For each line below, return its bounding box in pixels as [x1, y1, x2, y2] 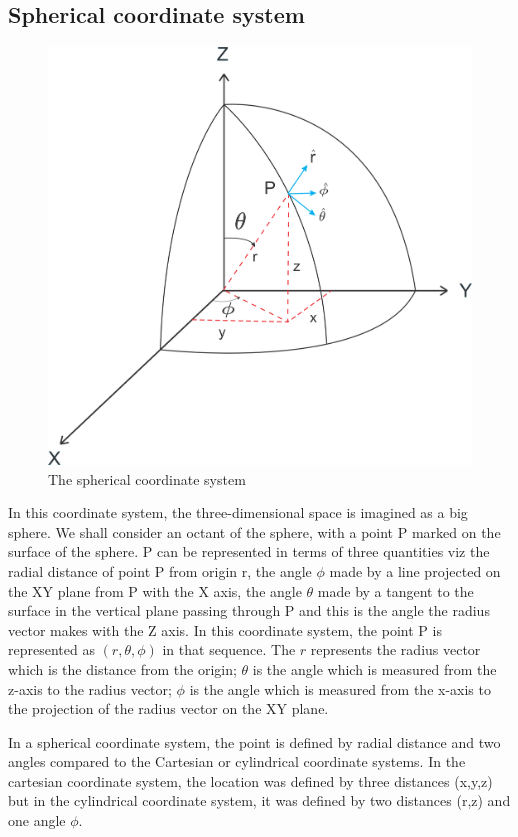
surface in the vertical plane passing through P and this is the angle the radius [8, 600, 490, 621]
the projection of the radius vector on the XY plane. [8, 698, 329, 719]
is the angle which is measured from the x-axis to [189, 678, 491, 699]
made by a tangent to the [317, 580, 474, 601]
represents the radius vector [310, 639, 481, 660]
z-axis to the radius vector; [8, 678, 172, 699]
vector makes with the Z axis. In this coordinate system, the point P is [8, 619, 442, 640]
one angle [8, 810, 66, 831]
